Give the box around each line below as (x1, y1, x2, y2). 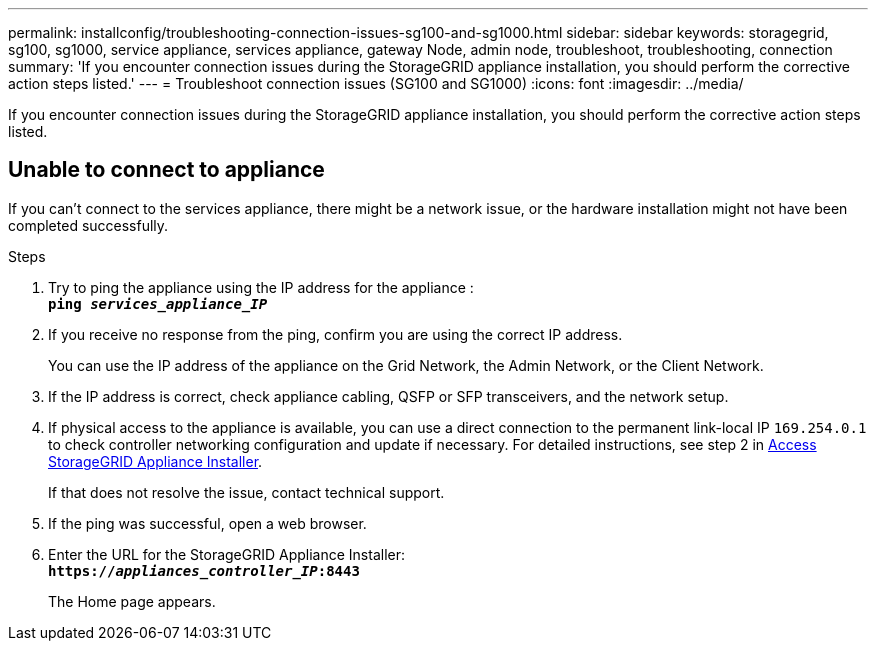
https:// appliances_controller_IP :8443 (48, 562, 360, 579)
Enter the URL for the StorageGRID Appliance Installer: (48, 545, 406, 563)
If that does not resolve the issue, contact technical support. (48, 483, 445, 501)
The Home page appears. (48, 592, 216, 610)
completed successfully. (8, 216, 169, 234)
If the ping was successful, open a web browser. (48, 514, 367, 532)
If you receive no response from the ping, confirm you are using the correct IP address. (48, 325, 623, 343)
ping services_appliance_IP (48, 295, 268, 312)
